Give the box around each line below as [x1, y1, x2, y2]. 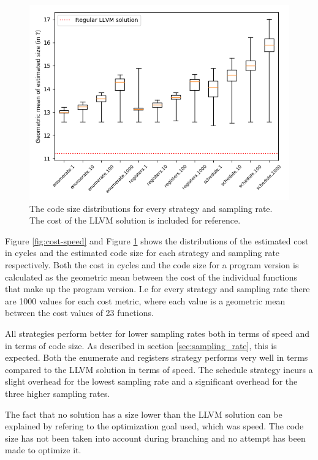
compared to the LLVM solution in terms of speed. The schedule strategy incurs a [5, 363, 313, 375]
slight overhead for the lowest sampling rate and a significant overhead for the [5, 375, 298, 388]
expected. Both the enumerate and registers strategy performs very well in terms [5, 351, 308, 364]
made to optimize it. [5, 443, 81, 456]
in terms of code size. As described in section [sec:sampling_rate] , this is [5, 339, 277, 352]
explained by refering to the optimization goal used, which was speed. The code [5, 420, 304, 432]
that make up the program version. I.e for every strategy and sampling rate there [5, 282, 310, 295]
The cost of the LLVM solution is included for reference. [29, 214, 241, 227]
